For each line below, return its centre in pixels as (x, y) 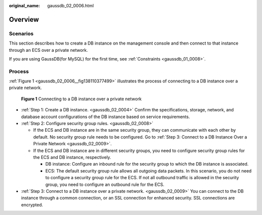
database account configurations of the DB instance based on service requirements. (106, 117)
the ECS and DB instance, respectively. (72, 157)
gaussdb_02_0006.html (71, 6)
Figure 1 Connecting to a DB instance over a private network (81, 99)
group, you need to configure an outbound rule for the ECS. (105, 184)
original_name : (25, 6)
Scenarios (21, 33)
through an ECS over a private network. (49, 50)
